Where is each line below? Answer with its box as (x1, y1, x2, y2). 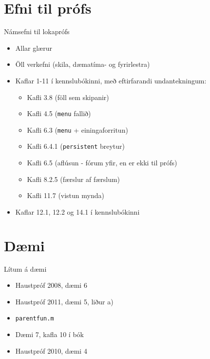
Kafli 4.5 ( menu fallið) (27, 108, 91, 119)
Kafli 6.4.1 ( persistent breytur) (27, 141, 125, 151)
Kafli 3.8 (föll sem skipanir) (27, 92, 109, 102)
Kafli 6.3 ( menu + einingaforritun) (27, 124, 128, 135)
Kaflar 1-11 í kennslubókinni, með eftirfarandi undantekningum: (15, 75, 207, 85)
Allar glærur (15, 42, 52, 53)
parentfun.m (15, 315, 54, 322)
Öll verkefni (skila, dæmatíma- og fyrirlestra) (15, 59, 150, 69)
